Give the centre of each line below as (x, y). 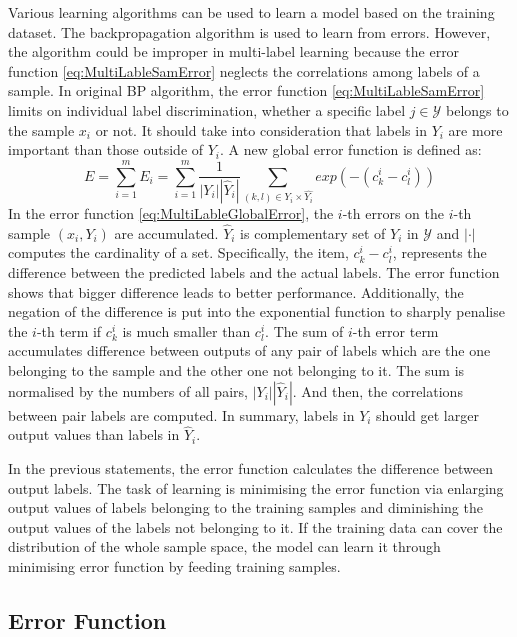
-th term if (69, 330)
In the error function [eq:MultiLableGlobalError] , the (171, 212)
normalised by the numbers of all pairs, (128, 390)
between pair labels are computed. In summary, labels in (181, 414)
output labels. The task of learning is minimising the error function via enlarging (256, 487)
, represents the (439, 252)
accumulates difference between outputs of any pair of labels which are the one (249, 350)
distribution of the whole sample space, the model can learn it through (224, 546)
